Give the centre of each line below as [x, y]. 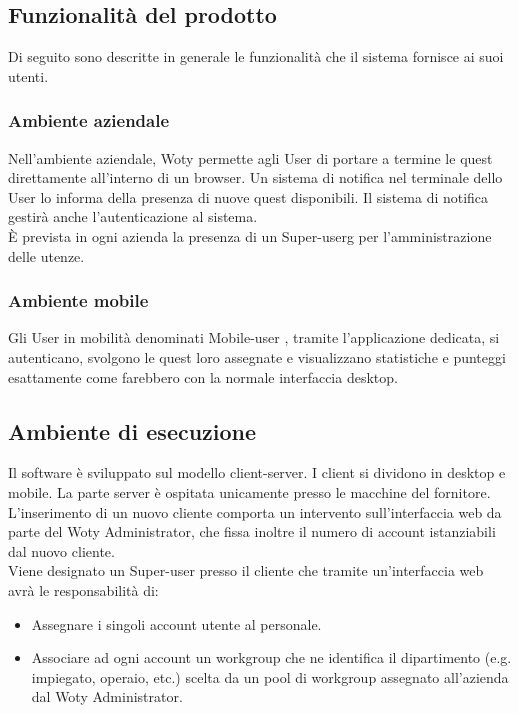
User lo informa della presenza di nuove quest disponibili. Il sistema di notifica [248, 196]
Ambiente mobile [78, 300]
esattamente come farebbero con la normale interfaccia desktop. [203, 376]
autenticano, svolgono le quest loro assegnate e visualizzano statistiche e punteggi [257, 356]
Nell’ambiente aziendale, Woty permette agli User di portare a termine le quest [250, 157]
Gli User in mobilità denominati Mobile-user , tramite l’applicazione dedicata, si [254, 337]
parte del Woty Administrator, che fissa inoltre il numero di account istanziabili [252, 531]
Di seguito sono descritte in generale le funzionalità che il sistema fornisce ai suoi [256, 56]
